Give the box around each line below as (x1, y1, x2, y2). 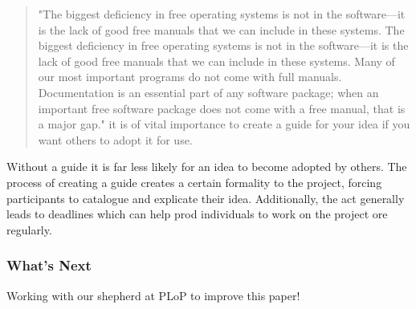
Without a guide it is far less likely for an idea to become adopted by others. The (6, 158, 407, 175)
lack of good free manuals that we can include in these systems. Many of (38, 52, 395, 69)
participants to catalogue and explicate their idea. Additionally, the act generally (6, 189, 405, 206)
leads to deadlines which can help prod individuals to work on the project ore (6, 205, 388, 222)
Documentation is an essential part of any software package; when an (38, 83, 379, 100)
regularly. (6, 221, 52, 238)
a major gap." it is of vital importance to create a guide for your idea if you (38, 116, 410, 132)
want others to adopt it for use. (38, 131, 193, 148)
